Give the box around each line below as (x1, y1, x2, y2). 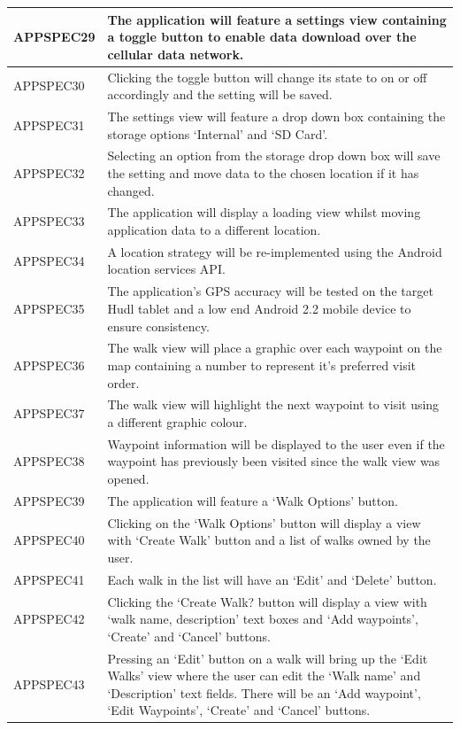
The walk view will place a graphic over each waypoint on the (107, 338, 442, 357)
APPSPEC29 (13, 27, 96, 46)
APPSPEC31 (13, 115, 85, 134)
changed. (107, 181, 155, 199)
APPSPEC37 (13, 404, 85, 423)
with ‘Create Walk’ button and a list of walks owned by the (107, 531, 431, 549)
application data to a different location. (107, 221, 321, 239)
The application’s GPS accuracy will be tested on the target (107, 282, 433, 300)
